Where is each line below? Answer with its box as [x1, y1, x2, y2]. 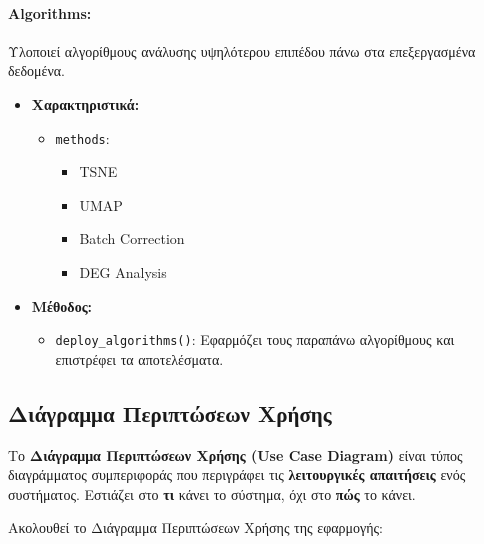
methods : [55, 127, 110, 148]
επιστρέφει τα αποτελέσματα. [55, 348, 224, 369]
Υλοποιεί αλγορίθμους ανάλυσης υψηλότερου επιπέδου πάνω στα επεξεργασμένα [8, 40, 476, 61]
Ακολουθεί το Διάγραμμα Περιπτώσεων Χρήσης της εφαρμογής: [8, 517, 383, 538]
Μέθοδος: [31, 295, 93, 316]
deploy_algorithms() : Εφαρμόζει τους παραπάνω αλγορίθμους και [55, 329, 455, 350]
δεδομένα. [8, 60, 66, 81]
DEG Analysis [79, 262, 167, 283]
